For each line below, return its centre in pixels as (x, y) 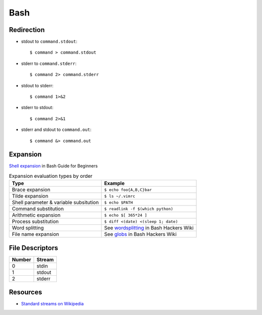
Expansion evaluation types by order (51, 176)
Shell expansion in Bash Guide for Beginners (53, 166)
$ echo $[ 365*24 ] (126, 215)
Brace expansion (31, 190)
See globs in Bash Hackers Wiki (140, 234)
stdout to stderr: (37, 85)
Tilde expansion (30, 196)
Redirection (27, 30)
